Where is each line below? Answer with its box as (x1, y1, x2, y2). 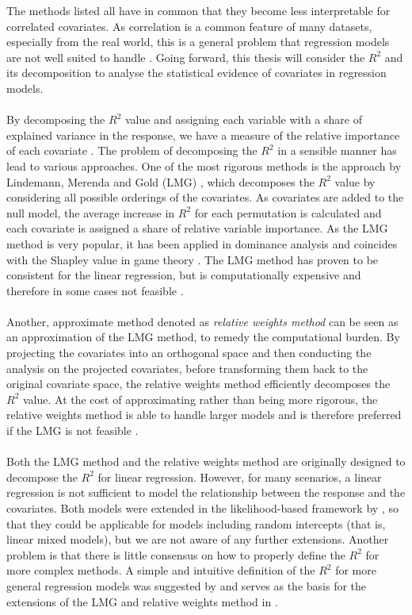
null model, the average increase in (6, 204, 175, 221)
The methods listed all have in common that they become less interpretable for (6, 2, 391, 18)
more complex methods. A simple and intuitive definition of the (6, 562, 315, 578)
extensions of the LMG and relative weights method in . (6, 593, 278, 609)
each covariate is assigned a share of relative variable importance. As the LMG (6, 220, 388, 236)
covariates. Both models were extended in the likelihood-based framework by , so (6, 500, 399, 516)
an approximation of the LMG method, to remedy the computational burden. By (6, 329, 400, 345)
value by (334, 173, 376, 190)
